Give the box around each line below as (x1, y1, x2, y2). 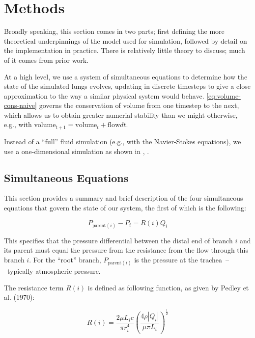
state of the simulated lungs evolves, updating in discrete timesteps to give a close (4, 81, 251, 91)
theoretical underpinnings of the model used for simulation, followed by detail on (4, 35, 247, 46)
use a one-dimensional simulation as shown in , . (4, 146, 149, 156)
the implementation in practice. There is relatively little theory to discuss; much (4, 45, 245, 55)
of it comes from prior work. (4, 54, 89, 65)
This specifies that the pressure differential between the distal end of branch (4, 235, 233, 245)
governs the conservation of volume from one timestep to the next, (39, 100, 239, 110)
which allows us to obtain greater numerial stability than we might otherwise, (4, 109, 238, 120)
